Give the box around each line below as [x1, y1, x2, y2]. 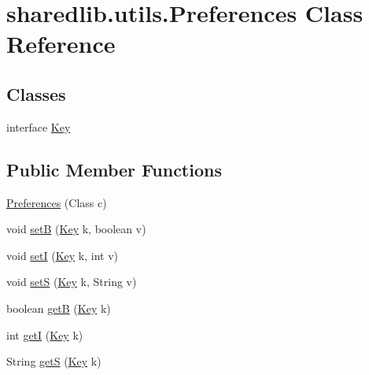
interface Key [6, 118, 71, 135]
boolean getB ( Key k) [6, 299, 111, 316]
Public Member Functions [6, 157, 222, 181]
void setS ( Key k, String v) [6, 273, 137, 290]
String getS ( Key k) [6, 353, 101, 369]
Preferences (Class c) [6, 194, 107, 210]
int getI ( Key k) [6, 326, 83, 343]
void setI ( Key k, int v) [6, 247, 119, 263]
